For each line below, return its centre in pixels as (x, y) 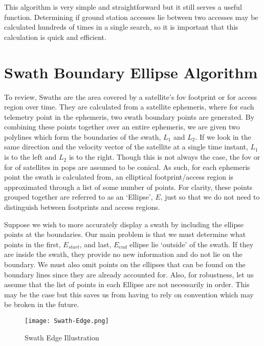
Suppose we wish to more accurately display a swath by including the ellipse (124, 224)
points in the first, (32, 244)
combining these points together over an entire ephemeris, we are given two (122, 127)
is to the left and (30, 157)
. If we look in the (223, 136)
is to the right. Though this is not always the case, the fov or (164, 157)
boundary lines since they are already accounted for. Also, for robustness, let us (129, 274)
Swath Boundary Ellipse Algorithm (131, 72)
